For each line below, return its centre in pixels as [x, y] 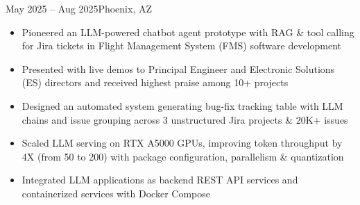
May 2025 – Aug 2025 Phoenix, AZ [79, 8]
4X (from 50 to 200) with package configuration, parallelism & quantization [183, 156]
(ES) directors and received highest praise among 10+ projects [155, 82]
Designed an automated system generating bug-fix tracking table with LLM [182, 105]
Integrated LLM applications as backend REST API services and [160, 180]
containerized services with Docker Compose [116, 193]
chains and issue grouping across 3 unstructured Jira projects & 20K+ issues [185, 119]
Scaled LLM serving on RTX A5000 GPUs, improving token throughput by [182, 143]
